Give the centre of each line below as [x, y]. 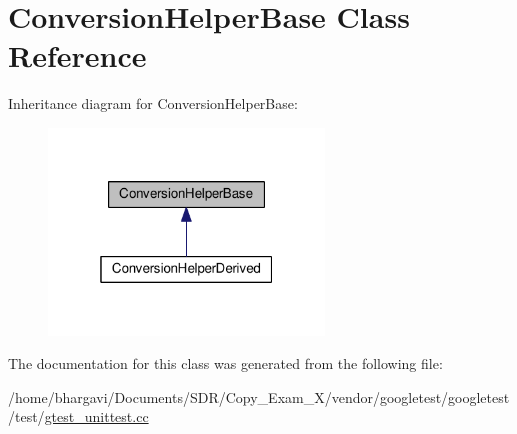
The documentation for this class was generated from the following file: [225, 363]
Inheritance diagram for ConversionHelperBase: [153, 103]
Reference [77, 55]
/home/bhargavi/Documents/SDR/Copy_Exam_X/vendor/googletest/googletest [259, 396]
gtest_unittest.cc [96, 416]
